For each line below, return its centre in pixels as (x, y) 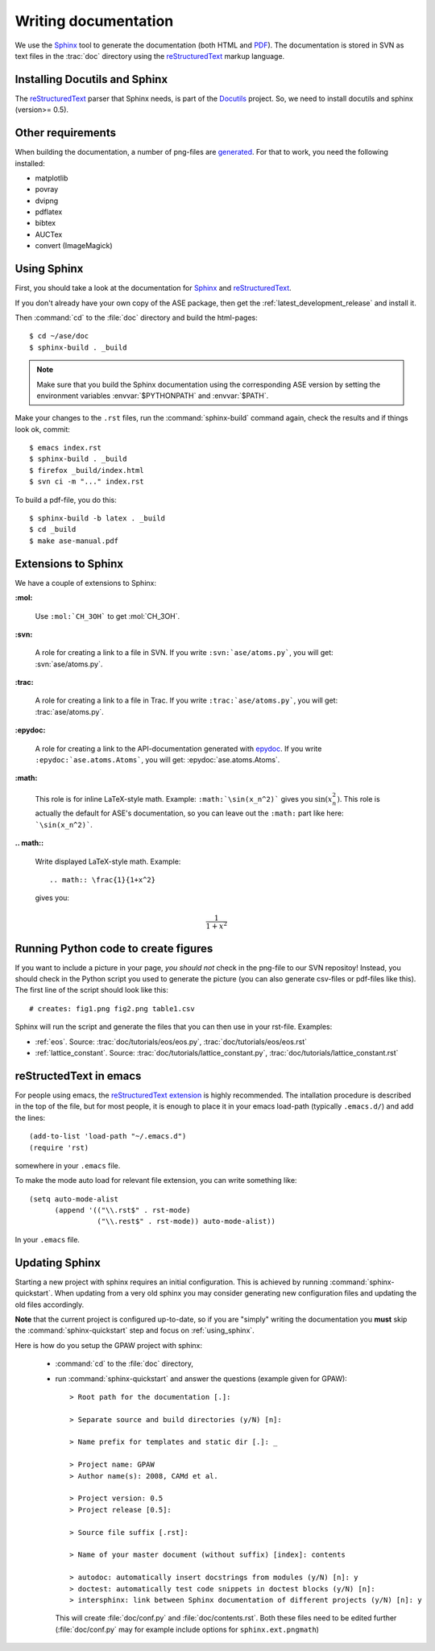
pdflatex (49, 212)
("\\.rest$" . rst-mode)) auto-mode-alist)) (186, 1222)
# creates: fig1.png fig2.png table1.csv (112, 1008)
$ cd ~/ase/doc (59, 336)
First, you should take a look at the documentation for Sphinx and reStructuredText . (153, 288)
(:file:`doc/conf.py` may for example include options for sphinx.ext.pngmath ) (187, 1629)
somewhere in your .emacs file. (68, 1165)
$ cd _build (53, 529)
